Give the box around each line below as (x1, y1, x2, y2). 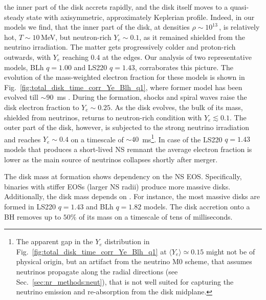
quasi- (230, 2, 249, 12)
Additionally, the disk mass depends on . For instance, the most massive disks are (4, 191, 260, 202)
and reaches (4, 134, 41, 144)
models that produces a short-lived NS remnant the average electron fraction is (4, 143, 252, 154)
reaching (62, 51, 88, 62)
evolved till (4, 92, 38, 102)
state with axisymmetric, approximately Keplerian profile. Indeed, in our (27, 11, 255, 22)
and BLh (86, 201, 114, 211)
